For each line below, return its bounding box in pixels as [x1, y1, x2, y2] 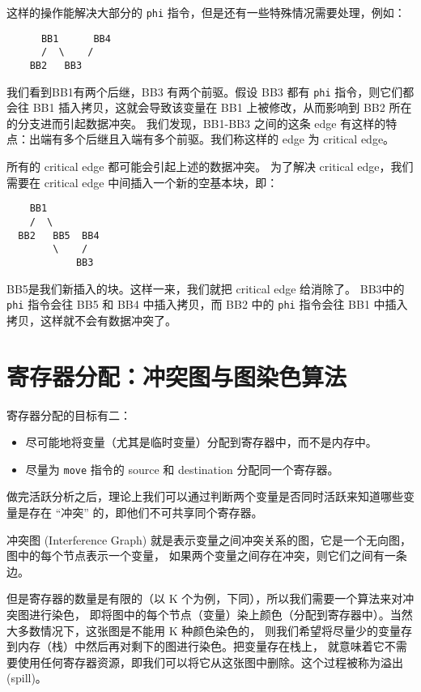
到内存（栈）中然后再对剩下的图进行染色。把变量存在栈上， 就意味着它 [6, 638, 385, 655]
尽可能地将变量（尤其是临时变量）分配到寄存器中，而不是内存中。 [25, 434, 377, 451]
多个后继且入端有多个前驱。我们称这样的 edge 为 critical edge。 [62, 130, 395, 147]
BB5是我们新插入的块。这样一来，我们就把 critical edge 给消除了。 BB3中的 [6, 280, 405, 297]
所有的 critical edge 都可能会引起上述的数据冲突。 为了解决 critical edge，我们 [6, 158, 414, 175]
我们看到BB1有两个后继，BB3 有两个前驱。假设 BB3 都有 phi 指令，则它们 [6, 83, 403, 100]
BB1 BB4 [40, 32, 111, 45]
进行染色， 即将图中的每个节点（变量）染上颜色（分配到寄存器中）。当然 [28, 605, 413, 622]
